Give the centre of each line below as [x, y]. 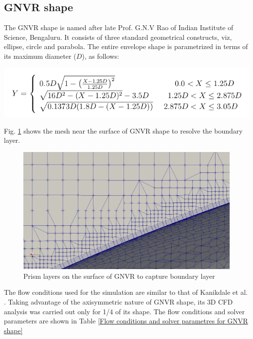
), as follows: [100, 56]
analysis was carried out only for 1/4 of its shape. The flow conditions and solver [124, 311]
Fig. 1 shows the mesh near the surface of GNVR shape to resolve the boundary [123, 130]
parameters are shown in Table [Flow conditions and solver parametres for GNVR [126, 321]
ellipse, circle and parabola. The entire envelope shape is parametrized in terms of [126, 46]
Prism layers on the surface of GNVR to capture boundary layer [119, 276]
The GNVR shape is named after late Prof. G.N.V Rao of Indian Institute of [119, 27]
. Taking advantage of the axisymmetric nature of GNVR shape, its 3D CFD [118, 302]
